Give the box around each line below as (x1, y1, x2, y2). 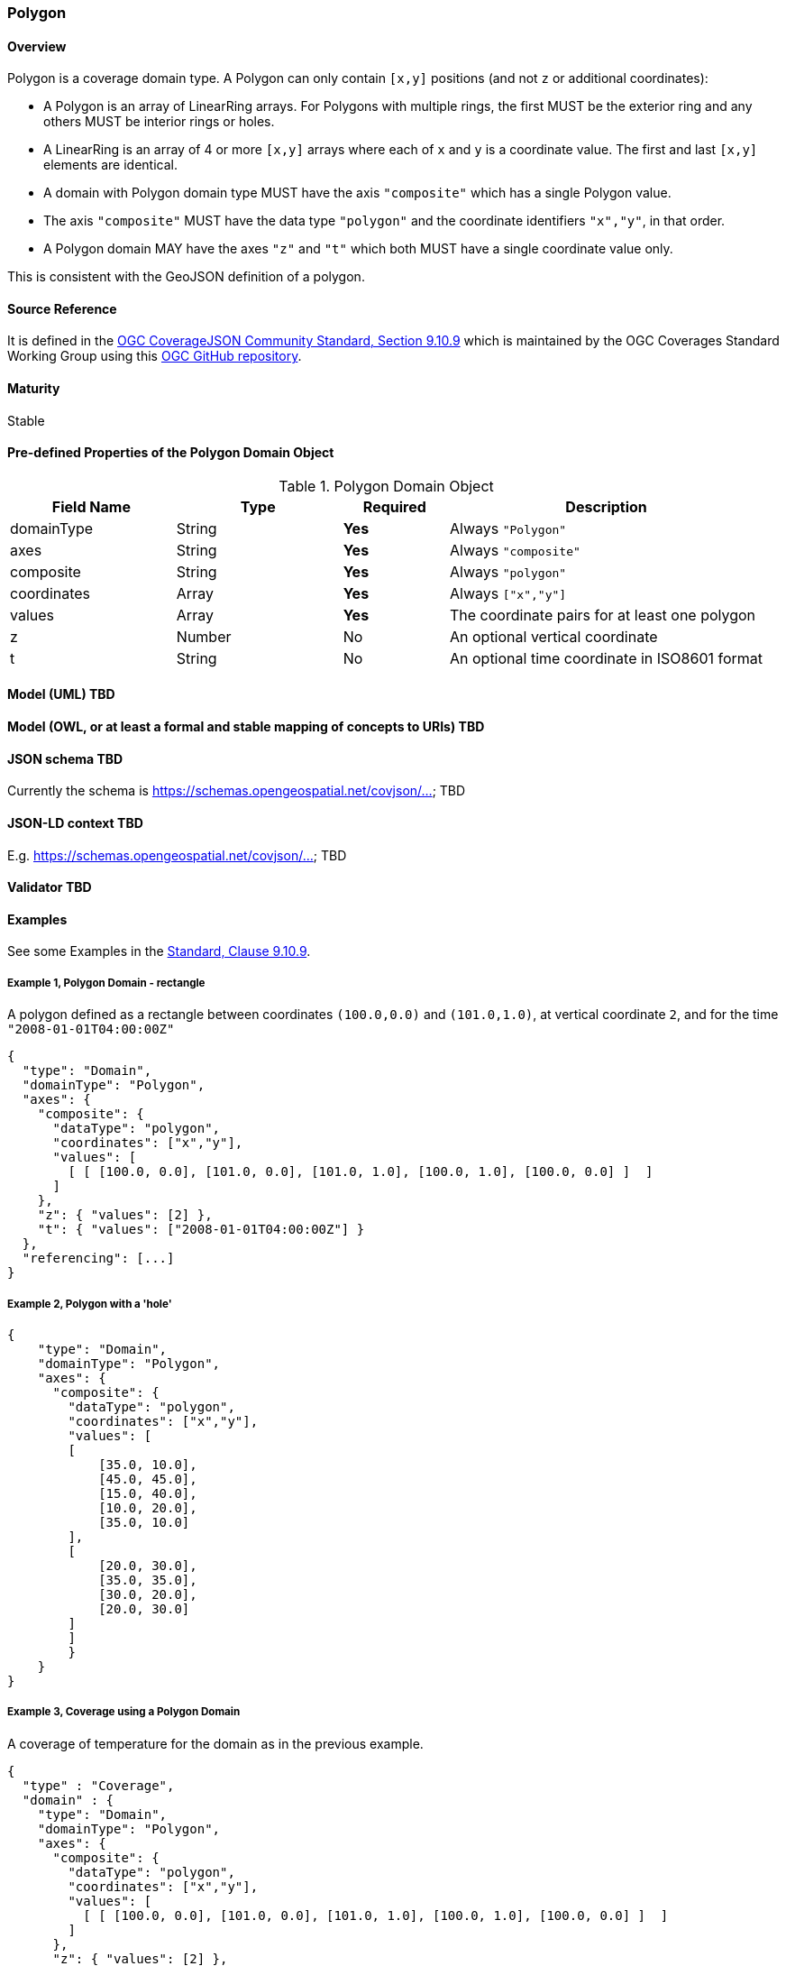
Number (176, 627, 232, 646)
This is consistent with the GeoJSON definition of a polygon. (7, 269, 365, 285)
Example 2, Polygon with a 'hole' (7, 1297, 172, 1310)
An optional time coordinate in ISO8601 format (450, 648, 763, 667)
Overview (7, 38, 67, 54)
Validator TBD (7, 879, 92, 896)
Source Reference (7, 300, 117, 317)
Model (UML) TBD (7, 686, 115, 703)
